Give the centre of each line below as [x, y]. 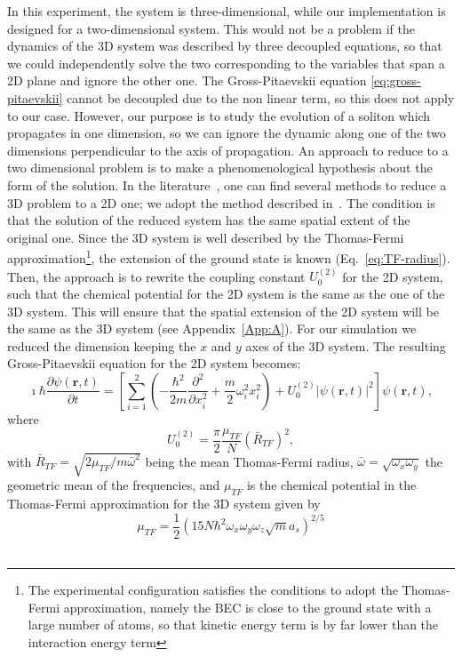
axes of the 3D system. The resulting [346, 345]
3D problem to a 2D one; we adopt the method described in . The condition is [221, 202]
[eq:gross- [396, 80]
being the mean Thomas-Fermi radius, [249, 461]
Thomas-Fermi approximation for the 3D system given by [164, 503]
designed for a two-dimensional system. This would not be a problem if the [211, 28]
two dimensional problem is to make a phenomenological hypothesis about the [220, 168]
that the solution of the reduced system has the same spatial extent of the [209, 220]
